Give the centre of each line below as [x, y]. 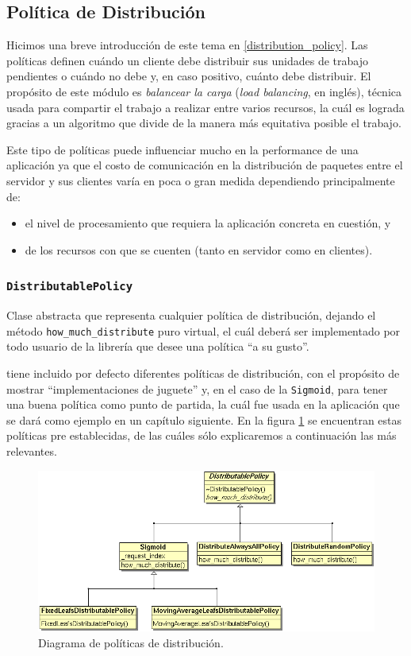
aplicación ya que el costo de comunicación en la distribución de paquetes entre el [205, 165]
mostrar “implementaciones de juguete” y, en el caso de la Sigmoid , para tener [197, 388]
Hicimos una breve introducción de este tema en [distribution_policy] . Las [187, 45]
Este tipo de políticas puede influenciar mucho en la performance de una [182, 149]
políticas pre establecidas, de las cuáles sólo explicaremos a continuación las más [202, 435]
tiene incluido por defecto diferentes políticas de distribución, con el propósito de [203, 373]
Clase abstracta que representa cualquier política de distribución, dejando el [191, 315]
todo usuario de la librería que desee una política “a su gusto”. [158, 346]
